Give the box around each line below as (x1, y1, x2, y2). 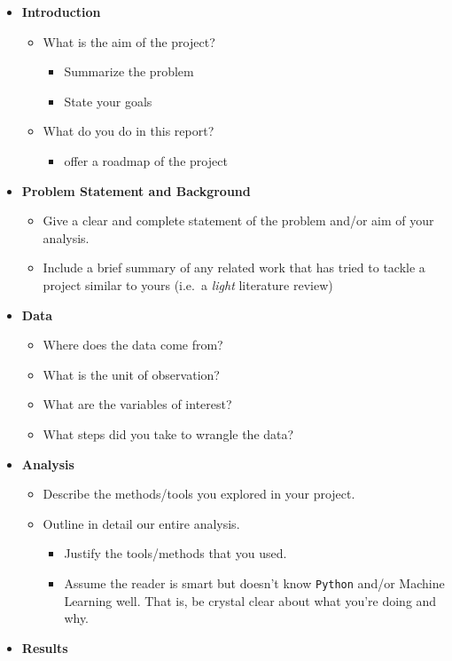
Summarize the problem (64, 62, 194, 81)
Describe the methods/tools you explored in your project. (43, 484, 355, 503)
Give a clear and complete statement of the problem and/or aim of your (43, 211, 434, 230)
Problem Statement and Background (21, 181, 251, 200)
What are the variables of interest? (43, 395, 232, 413)
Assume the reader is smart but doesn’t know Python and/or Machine (64, 573, 445, 592)
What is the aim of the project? (43, 32, 215, 51)
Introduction (21, 3, 101, 20)
